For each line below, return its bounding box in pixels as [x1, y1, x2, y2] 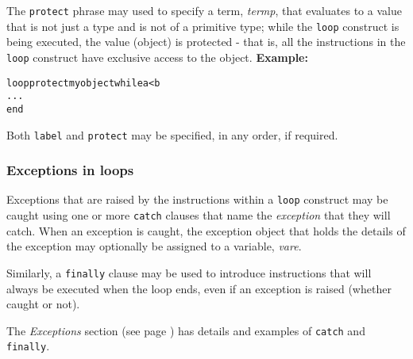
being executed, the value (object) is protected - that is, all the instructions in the [6, 33, 406, 50]
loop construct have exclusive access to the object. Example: [6, 48, 308, 65]
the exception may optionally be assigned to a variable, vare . [6, 238, 302, 254]
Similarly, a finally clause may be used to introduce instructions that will [6, 264, 372, 281]
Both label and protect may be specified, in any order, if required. [6, 126, 338, 143]
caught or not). [6, 296, 80, 312]
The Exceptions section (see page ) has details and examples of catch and [6, 322, 365, 338]
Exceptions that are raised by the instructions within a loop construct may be [6, 191, 388, 208]
